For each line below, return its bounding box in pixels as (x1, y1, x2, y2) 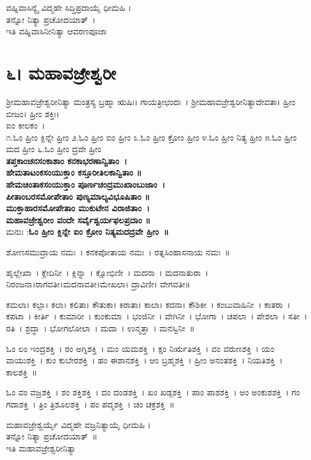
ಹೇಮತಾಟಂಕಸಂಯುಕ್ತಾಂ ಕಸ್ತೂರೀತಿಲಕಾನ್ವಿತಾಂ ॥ (6, 166, 142, 179)
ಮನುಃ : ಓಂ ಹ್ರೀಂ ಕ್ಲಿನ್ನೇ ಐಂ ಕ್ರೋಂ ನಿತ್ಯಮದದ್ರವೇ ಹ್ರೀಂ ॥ (6, 225, 169, 238)
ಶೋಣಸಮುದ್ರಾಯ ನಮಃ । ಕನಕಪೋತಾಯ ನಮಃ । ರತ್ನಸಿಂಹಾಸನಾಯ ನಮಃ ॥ (6, 246, 230, 258)
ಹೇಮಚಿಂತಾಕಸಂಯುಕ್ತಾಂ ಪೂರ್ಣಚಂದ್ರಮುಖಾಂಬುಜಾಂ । (6, 178, 165, 191)
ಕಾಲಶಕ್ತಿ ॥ (6, 365, 37, 378)
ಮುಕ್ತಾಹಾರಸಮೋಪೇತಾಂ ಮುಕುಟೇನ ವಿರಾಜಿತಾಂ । (6, 202, 150, 214)
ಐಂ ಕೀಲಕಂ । (6, 119, 45, 132)
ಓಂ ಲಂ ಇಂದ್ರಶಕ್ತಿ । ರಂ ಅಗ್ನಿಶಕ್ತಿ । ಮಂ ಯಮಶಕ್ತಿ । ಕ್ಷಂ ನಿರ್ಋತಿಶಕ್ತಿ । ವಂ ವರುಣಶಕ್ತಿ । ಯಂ (6, 342, 275, 354)
